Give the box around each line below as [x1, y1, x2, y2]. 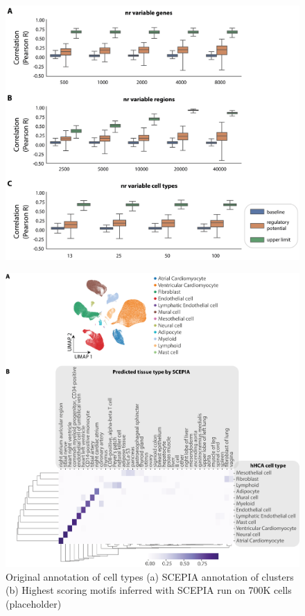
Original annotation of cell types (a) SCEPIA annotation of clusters [6, 569, 294, 583]
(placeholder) [6, 597, 62, 611]
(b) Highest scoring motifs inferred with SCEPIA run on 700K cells [6, 583, 292, 597]
